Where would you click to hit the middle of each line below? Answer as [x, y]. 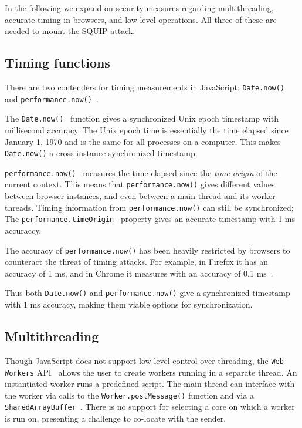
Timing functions [57, 63]
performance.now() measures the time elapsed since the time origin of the [141, 172]
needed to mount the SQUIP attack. [70, 31]
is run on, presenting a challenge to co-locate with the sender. [116, 418]
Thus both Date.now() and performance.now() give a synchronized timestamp [147, 293]
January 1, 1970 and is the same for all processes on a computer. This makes [143, 141]
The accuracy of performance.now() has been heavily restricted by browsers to [147, 250]
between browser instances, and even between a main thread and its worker [140, 196]
